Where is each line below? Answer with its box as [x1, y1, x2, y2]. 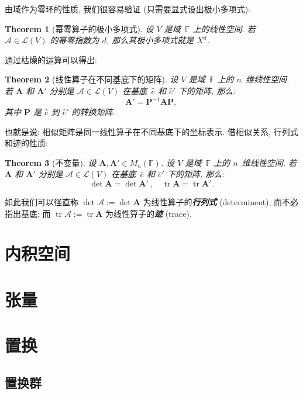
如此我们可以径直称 [5, 196, 78, 208]
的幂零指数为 [50, 34, 99, 46]
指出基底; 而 [5, 207, 51, 219]
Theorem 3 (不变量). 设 [5, 156, 97, 168]
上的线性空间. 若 [192, 22, 256, 34]
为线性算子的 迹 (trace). [105, 207, 192, 219]
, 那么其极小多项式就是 [106, 34, 194, 46]
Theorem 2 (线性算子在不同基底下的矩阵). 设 [5, 73, 178, 85]
